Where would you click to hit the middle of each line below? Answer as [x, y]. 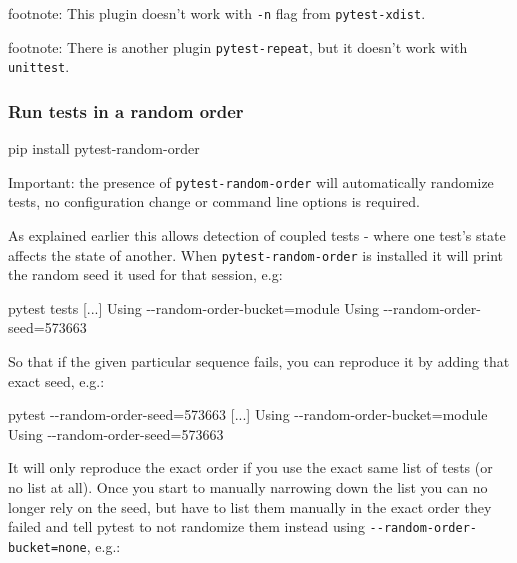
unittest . [39, 66]
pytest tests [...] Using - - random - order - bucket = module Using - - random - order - [244, 307]
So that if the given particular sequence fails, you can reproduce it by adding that [259, 361]
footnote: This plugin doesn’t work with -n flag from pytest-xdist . [217, 13]
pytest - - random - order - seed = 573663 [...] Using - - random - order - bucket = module [248, 414]
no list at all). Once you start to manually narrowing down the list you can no [248, 487]
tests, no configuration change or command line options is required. [214, 201]
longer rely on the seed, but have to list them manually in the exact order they [250, 506]
